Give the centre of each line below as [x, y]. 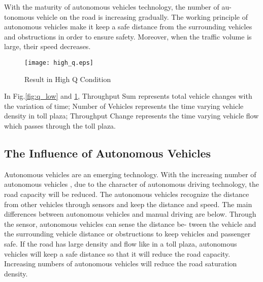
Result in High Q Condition [68, 79]
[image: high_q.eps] [59, 63]
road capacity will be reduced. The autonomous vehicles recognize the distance [127, 194]
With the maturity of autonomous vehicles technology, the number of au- [118, 7]
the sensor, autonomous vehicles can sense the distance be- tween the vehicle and [130, 224]
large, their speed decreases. [47, 46]
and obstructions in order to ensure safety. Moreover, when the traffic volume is [128, 36]
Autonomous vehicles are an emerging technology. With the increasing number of [130, 174]
